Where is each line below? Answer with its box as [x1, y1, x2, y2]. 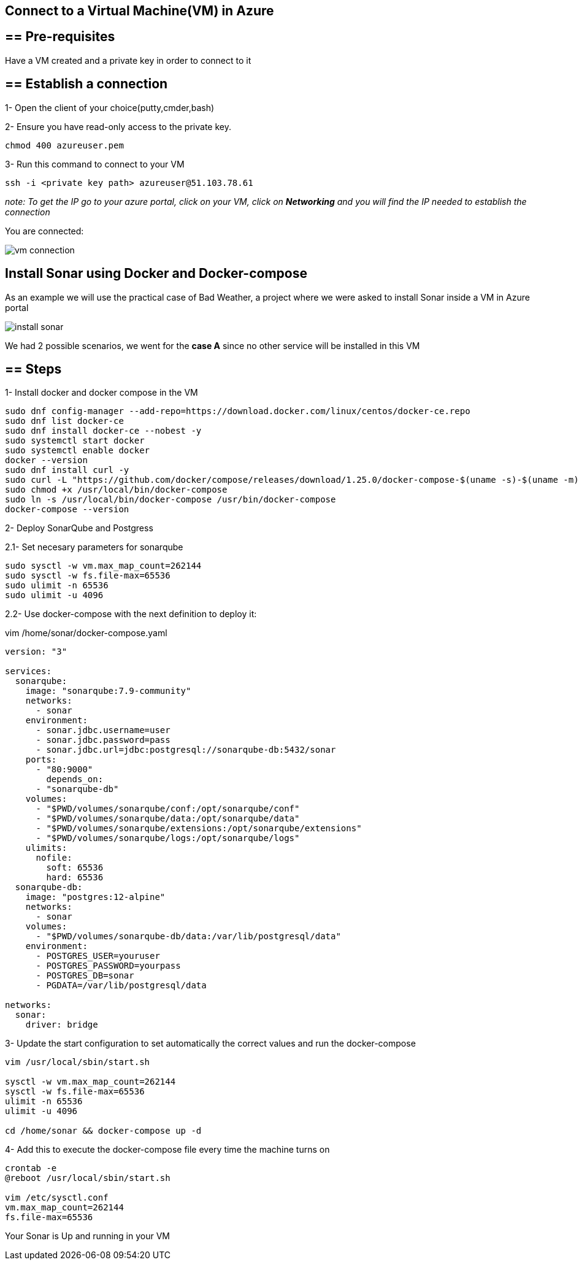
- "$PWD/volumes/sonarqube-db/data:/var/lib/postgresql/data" [36, 931, 341, 942]
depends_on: [46, 774, 104, 785]
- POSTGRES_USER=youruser [36, 951, 160, 961]
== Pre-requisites [5, 29, 115, 45]
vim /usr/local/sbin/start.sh [5, 1057, 150, 1067]
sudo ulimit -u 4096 [5, 590, 104, 601]
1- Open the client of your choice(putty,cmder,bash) [5, 102, 215, 113]
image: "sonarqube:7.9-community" [25, 686, 191, 696]
